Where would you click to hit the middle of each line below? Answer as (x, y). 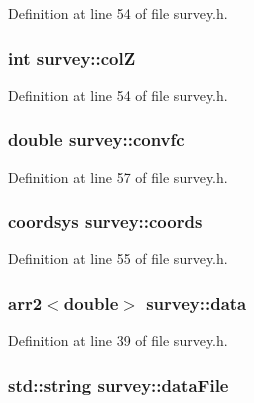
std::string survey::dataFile (118, 384)
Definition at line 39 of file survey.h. (118, 340)
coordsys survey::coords (105, 221)
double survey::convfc (96, 139)
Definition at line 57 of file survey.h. (118, 176)
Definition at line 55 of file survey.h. (118, 258)
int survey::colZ (72, 57)
